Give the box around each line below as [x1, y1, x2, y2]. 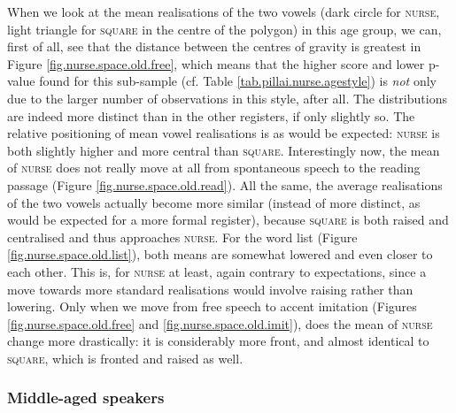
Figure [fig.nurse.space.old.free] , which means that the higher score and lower [7, 54, 425, 73]
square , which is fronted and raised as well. [7, 348, 243, 367]
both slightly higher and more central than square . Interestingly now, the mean [7, 141, 440, 159]
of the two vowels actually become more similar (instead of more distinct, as [7, 193, 421, 211]
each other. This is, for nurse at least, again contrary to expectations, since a [7, 262, 427, 280]
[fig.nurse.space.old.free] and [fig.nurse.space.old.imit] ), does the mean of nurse [7, 314, 433, 333]
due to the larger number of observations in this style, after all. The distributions [7, 88, 447, 107]
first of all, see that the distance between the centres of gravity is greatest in [7, 37, 421, 56]
